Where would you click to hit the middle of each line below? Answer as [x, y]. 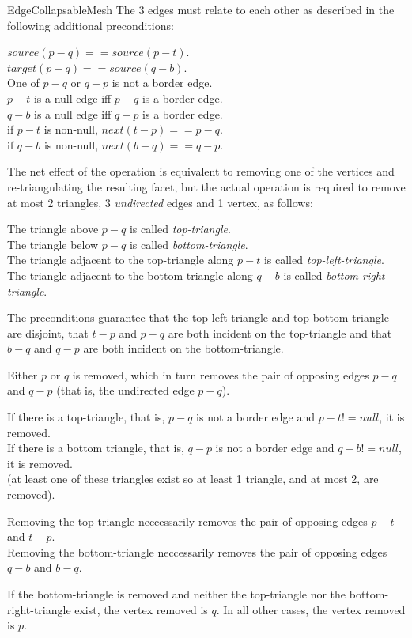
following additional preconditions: [91, 25]
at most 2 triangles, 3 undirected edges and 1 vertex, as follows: [160, 202]
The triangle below [53, 244]
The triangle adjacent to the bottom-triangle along [130, 275]
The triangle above [53, 229]
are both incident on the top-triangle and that [280, 332]
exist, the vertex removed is [141, 609]
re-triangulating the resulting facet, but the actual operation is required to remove [206, 186]
